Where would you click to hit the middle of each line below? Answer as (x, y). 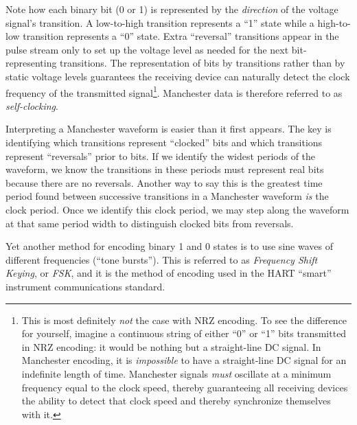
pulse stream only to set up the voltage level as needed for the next (147, 49)
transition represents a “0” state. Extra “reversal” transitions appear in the (181, 36)
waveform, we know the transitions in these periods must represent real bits (165, 169)
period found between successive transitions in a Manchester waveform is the (167, 196)
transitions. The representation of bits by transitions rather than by (203, 63)
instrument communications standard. (85, 286)
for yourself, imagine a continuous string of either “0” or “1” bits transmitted (184, 333)
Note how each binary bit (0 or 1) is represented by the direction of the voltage (172, 9)
